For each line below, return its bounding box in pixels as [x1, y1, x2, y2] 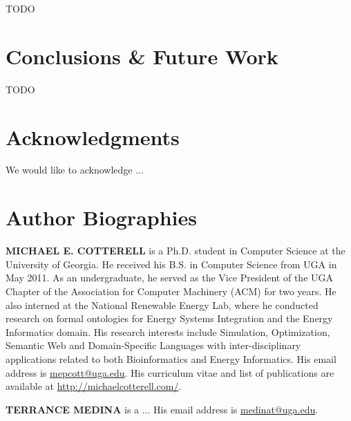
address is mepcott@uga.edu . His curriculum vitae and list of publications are [6, 365, 334, 380]
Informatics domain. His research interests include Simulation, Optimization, [6, 324, 330, 339]
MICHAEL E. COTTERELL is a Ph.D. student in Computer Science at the [6, 243, 345, 258]
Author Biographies [6, 203, 197, 232]
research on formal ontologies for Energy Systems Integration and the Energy [6, 311, 333, 326]
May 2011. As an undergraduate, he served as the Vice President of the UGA [6, 270, 334, 285]
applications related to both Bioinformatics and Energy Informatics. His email [6, 351, 336, 366]
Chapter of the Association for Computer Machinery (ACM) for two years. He [6, 283, 336, 298]
